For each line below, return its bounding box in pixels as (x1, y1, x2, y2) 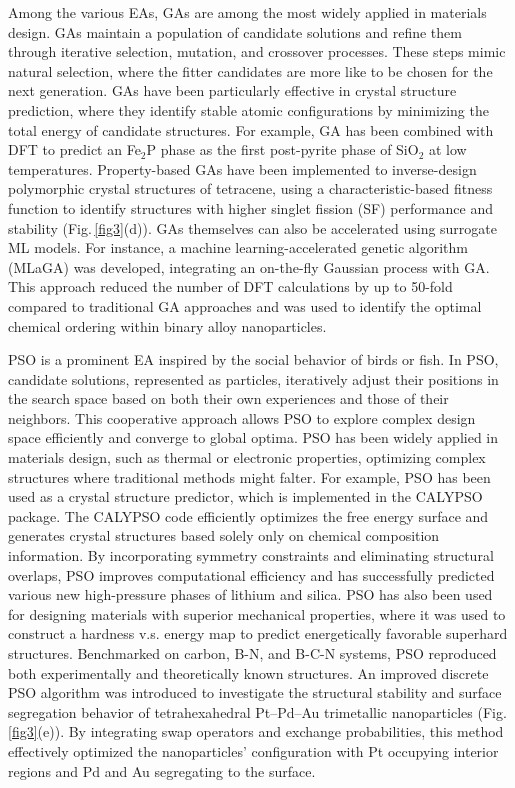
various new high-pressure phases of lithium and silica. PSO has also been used (8, 584, 493, 605)
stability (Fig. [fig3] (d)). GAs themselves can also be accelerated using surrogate (8, 217, 498, 238)
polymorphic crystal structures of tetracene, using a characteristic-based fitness (8, 178, 493, 199)
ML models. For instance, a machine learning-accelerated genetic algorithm (8, 237, 468, 258)
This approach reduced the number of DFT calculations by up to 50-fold (8, 276, 453, 297)
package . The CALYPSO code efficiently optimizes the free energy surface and (8, 505, 489, 526)
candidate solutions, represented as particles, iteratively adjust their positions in (8, 368, 499, 389)
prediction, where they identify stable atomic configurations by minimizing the (8, 99, 489, 120)
